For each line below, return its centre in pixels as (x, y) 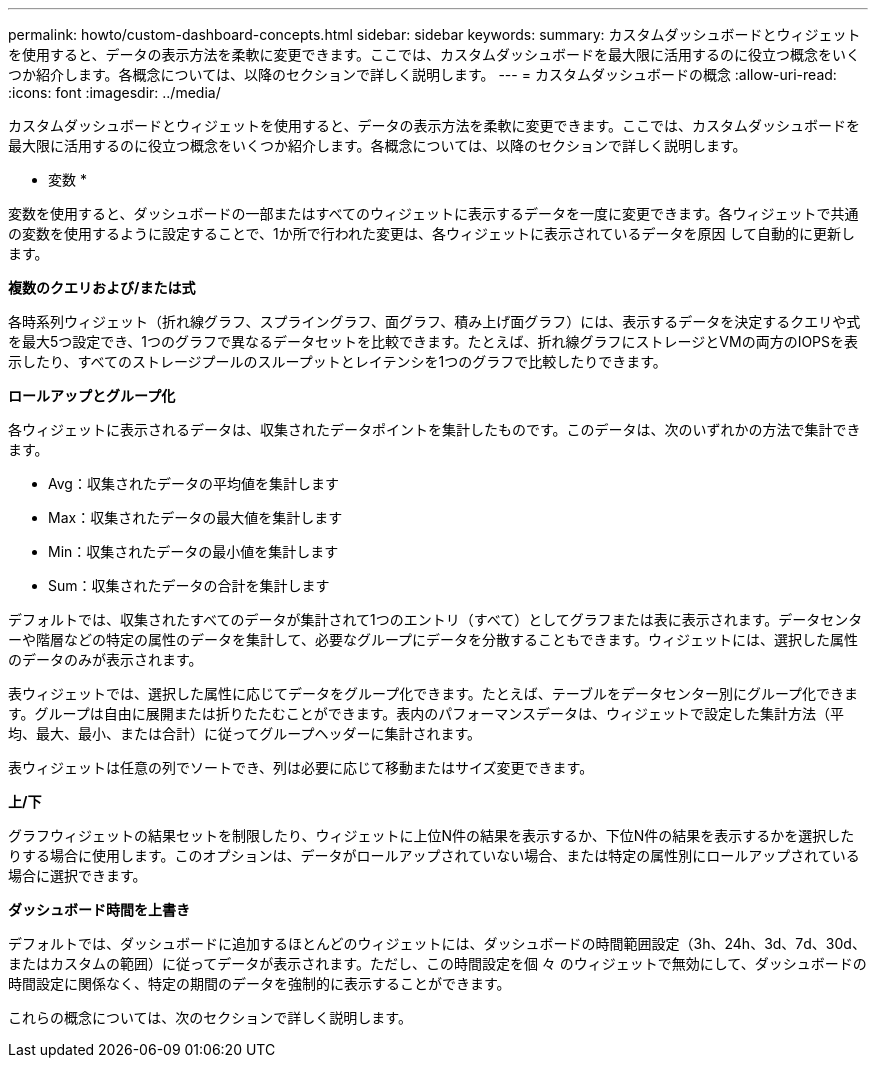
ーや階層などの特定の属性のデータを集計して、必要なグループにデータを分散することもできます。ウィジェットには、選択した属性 (433, 639)
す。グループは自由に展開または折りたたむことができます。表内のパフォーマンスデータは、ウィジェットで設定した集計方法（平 (426, 713)
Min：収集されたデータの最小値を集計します (193, 551)
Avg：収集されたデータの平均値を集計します (193, 483)
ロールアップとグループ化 (92, 395)
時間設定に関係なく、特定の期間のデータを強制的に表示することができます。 (259, 983)
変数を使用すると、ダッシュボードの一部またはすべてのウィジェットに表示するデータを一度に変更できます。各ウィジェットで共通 (433, 213)
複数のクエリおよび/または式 (102, 287)
